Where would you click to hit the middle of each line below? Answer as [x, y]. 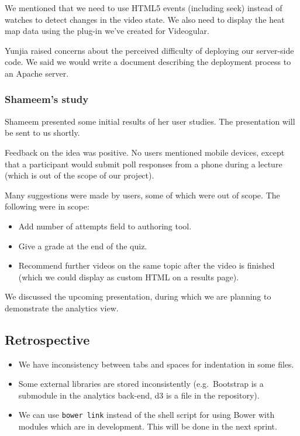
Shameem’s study [47, 99]
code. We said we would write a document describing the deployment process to [148, 62]
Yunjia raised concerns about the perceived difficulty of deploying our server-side [149, 50]
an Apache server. [37, 73]
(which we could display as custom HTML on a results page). [129, 277]
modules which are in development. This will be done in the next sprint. [148, 426]
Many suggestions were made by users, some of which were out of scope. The [142, 195]
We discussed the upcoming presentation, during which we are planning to [138, 296]
